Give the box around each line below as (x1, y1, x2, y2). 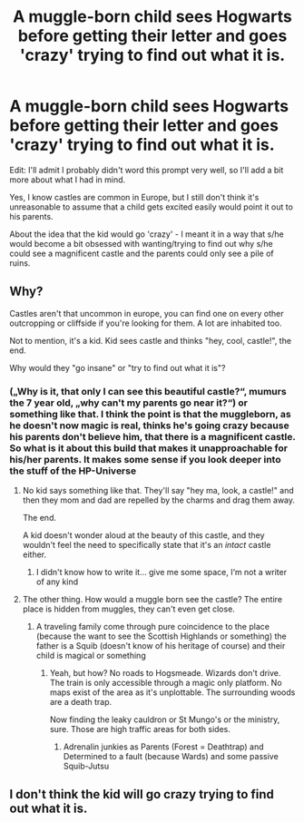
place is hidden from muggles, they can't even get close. (22, 603, 236, 614)
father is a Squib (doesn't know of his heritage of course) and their (35, 641, 286, 651)
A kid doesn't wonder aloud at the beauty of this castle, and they (22, 530, 265, 541)
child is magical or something (35, 651, 147, 661)
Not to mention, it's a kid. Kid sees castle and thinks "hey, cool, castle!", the (9, 335, 292, 346)
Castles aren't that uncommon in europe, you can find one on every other (9, 308, 284, 318)
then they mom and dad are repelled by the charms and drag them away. (22, 494, 296, 505)
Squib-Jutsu (63, 760, 110, 772)
